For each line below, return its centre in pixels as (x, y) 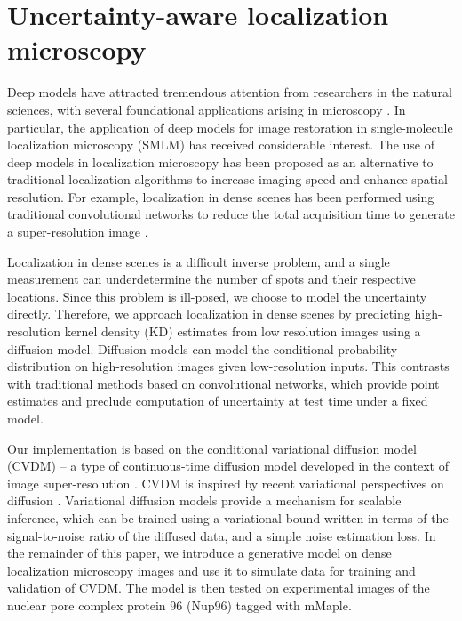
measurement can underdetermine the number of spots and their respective (211, 279)
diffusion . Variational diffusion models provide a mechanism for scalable (204, 500)
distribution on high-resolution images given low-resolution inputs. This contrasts (228, 366)
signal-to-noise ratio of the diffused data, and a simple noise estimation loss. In (222, 535)
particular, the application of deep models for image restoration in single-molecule (230, 127)
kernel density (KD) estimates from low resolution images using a (243, 331)
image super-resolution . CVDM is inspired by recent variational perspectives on (226, 483)
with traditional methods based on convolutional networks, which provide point (223, 383)
